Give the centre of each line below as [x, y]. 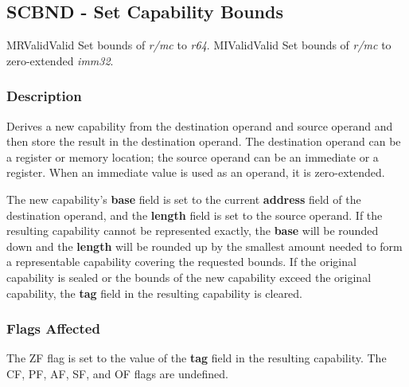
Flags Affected [53, 328]
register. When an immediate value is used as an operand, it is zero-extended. [196, 172]
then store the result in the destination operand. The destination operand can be [204, 141]
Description [44, 96]
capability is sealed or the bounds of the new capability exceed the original [189, 277]
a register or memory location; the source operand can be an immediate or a [193, 156]
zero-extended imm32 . [60, 60]
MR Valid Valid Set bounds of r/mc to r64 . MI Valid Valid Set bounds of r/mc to [199, 45]
